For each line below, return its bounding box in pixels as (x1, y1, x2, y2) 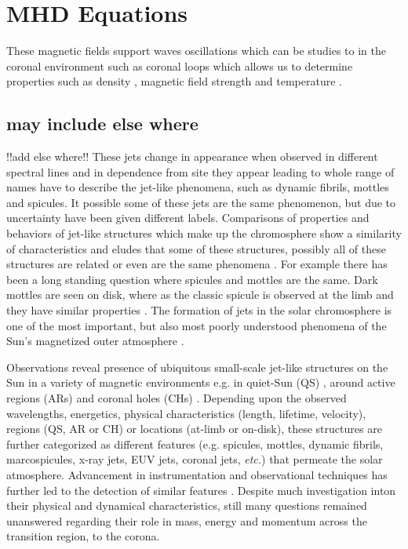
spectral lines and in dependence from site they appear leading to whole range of (6, 163, 395, 180)
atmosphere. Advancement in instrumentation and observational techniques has (6, 466, 388, 482)
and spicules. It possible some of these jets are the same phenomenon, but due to (6, 194, 396, 210)
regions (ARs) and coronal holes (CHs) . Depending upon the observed (6, 390, 347, 406)
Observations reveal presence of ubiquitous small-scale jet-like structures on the (6, 358, 388, 375)
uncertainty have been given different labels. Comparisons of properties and (6, 209, 370, 226)
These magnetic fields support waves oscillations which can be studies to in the (6, 42, 386, 59)
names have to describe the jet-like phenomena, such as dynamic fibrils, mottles (6, 179, 389, 195)
